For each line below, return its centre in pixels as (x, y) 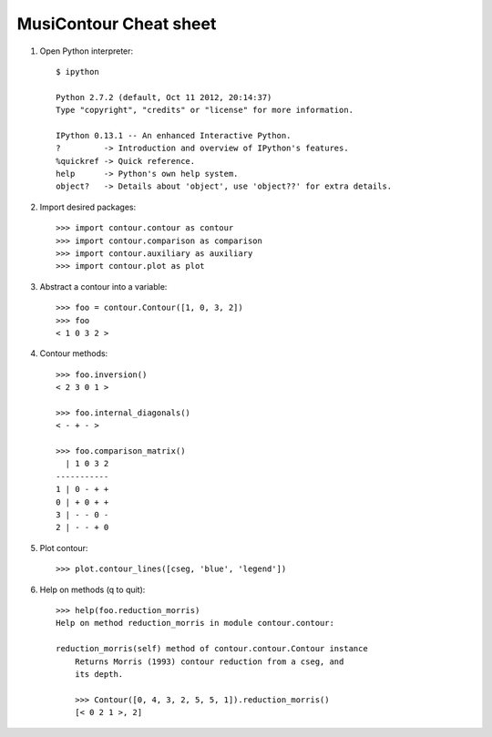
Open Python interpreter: (87, 51)
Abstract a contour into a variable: (103, 286)
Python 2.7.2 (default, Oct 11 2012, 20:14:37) (164, 97)
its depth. (99, 674)
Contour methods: (74, 353)
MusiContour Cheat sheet (117, 24)
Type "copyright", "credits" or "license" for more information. (205, 110)
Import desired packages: (88, 207)
